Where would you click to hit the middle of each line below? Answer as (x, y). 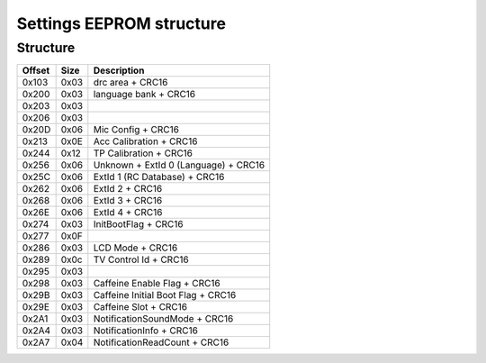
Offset (36, 70)
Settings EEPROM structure (121, 23)
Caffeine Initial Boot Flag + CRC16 (165, 295)
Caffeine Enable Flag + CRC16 (157, 284)
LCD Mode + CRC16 (135, 248)
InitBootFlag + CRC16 (138, 224)
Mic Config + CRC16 (136, 130)
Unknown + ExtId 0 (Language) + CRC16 (179, 165)
